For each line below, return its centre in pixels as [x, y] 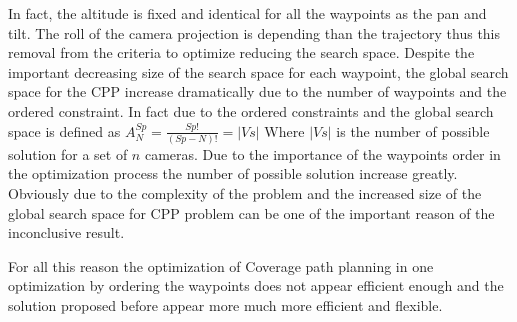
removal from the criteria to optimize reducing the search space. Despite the [241, 52]
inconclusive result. [66, 232]
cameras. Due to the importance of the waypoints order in [322, 153]
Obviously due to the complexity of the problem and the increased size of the [245, 193]
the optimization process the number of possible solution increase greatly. [233, 173]
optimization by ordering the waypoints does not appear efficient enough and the [256, 285]
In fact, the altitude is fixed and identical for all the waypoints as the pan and [247, 13]
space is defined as [64, 130]
